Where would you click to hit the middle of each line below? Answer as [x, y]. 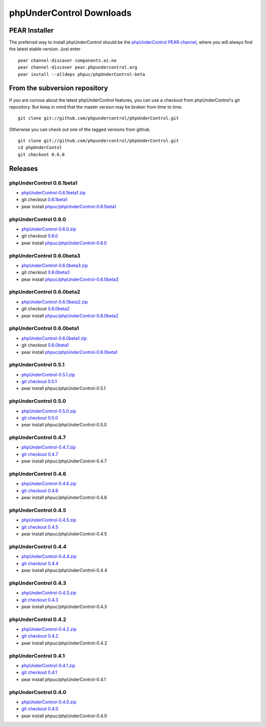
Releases [23, 169]
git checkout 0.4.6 [40, 491]
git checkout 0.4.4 [40, 563]
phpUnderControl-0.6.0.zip [49, 229]
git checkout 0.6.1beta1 [44, 199]
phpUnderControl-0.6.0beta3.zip [55, 265]
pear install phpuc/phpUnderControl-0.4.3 [64, 607]
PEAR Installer [31, 30]
